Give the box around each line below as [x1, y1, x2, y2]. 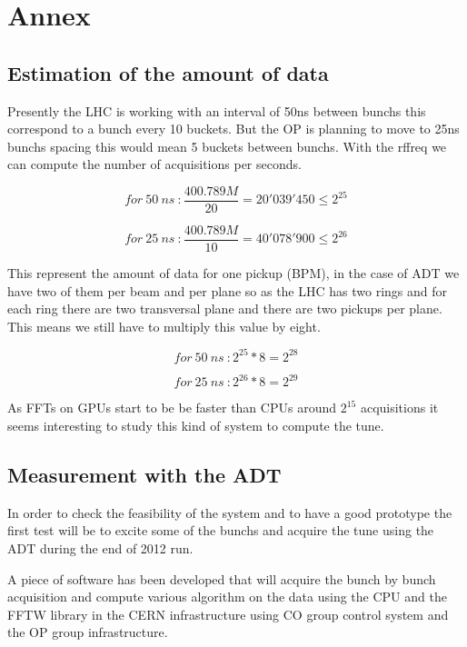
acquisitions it [360, 398, 439, 417]
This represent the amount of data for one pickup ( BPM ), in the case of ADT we [7, 264, 460, 283]
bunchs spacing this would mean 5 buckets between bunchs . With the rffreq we [7, 136, 447, 155]
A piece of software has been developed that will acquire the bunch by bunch [7, 569, 436, 588]
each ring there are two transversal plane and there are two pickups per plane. [7, 299, 442, 318]
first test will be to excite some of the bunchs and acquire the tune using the [7, 521, 434, 540]
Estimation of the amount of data [7, 58, 329, 86]
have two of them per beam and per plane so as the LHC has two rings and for [7, 281, 448, 300]
